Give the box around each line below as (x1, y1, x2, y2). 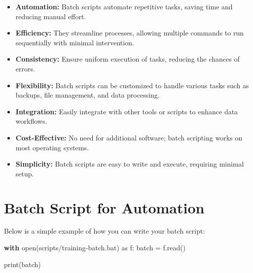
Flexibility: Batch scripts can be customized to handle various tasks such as (15, 80, 249, 90)
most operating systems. (15, 142, 89, 152)
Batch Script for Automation (4, 197, 205, 217)
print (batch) (4, 259, 41, 269)
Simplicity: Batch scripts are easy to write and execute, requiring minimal (15, 159, 244, 169)
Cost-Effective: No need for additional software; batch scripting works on (15, 132, 243, 142)
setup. (15, 168, 34, 178)
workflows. (15, 116, 47, 126)
